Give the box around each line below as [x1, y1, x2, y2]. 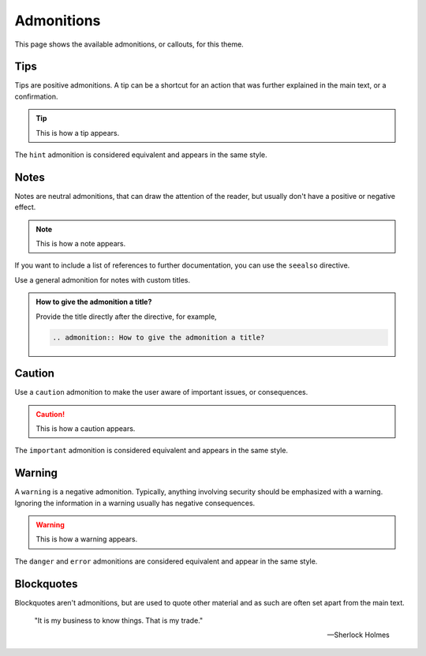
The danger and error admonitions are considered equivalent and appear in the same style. [14, 557, 318, 566]
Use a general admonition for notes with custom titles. [14, 275, 191, 284]
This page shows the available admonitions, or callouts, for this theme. [14, 39, 244, 49]
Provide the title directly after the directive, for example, [35, 312, 217, 321]
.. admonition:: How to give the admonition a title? [52, 332, 265, 342]
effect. [14, 202, 36, 212]
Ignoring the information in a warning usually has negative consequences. [14, 498, 256, 508]
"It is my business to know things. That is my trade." [34, 616, 204, 625]
